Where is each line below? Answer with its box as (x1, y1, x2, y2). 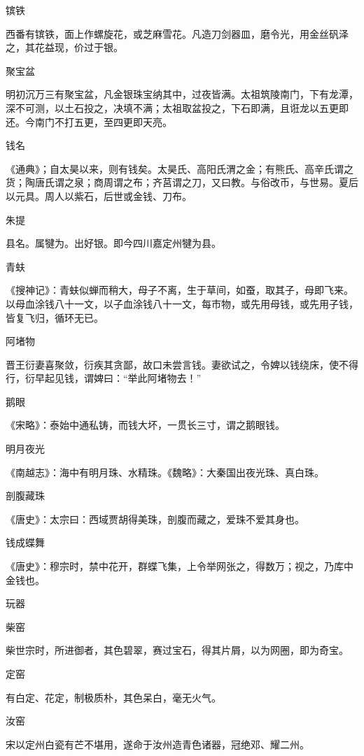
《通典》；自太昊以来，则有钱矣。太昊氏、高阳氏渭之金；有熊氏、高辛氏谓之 (6, 161, 353, 176)
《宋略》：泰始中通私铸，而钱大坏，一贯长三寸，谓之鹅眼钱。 (6, 418, 285, 432)
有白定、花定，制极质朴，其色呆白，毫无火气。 (6, 690, 221, 704)
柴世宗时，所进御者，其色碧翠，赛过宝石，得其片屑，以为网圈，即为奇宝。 (6, 643, 349, 657)
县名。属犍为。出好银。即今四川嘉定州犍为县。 (6, 236, 221, 250)
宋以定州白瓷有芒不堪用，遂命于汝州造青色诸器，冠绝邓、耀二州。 (6, 736, 309, 751)
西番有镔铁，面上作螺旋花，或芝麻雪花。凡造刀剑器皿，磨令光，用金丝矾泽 (6, 26, 349, 41)
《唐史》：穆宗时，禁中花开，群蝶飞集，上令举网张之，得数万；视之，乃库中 (6, 559, 353, 573)
